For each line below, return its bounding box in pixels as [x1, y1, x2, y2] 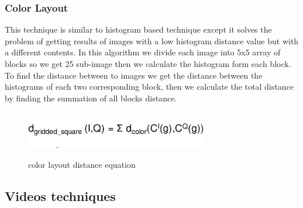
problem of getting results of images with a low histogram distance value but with [5, 34, 299, 47]
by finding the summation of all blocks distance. [5, 91, 177, 104]
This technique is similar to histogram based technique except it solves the [5, 23, 272, 36]
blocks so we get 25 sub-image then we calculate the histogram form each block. [5, 58, 291, 69]
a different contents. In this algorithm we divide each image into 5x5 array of [5, 46, 281, 58]
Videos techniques [5, 186, 116, 205]
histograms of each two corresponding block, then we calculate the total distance [5, 80, 294, 93]
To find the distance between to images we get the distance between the [5, 69, 263, 81]
